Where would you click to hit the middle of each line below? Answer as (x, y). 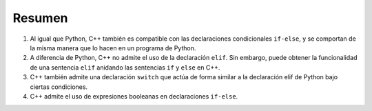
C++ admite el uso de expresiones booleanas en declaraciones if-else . (134, 96)
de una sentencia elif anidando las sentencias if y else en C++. (125, 67)
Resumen (40, 18)
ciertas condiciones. (59, 87)
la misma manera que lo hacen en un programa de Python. (113, 48)
